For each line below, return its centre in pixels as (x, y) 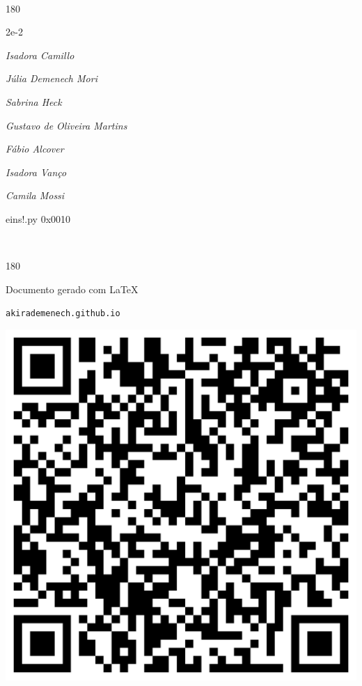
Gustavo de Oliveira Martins (66, 125)
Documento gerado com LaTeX (72, 289)
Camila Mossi (35, 195)
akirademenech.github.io (63, 314)
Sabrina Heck (34, 101)
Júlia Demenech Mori (52, 78)
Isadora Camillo (40, 55)
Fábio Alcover (35, 149)
